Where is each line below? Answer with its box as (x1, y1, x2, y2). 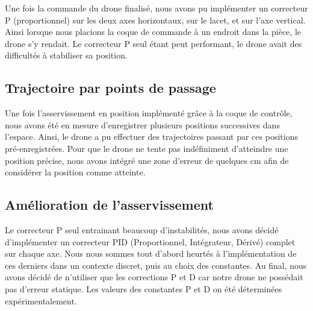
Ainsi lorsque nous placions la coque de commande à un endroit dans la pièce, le (5, 25, 301, 38)
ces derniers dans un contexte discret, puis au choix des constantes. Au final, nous (5, 259, 307, 271)
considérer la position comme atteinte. (5, 166, 146, 178)
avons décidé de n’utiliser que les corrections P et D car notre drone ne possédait (5, 271, 303, 283)
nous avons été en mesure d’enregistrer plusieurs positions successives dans (5, 118, 280, 131)
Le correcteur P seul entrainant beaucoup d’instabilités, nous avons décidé (5, 223, 279, 236)
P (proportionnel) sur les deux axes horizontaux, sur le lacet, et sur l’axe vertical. (5, 13, 306, 26)
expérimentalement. (5, 294, 77, 307)
